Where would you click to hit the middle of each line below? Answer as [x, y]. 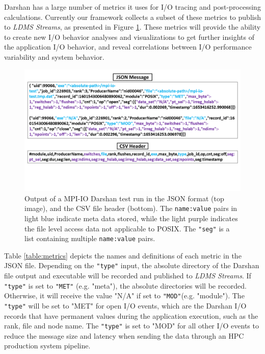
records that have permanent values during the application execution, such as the [131, 315]
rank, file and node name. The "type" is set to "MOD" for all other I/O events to [131, 326]
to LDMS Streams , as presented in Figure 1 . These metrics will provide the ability [132, 27]
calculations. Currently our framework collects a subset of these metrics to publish [132, 17]
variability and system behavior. [54, 56]
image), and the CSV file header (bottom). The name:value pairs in [131, 208]
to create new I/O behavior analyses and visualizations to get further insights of [129, 37]
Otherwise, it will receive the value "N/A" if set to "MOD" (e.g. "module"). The [124, 296]
